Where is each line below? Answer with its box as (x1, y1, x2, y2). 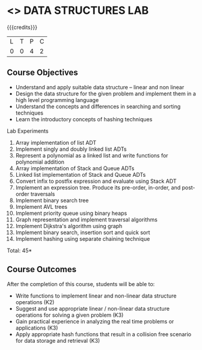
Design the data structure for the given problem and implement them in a (15, 90, 196, 97)
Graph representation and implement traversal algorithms (15, 215, 158, 223)
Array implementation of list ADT (15, 139, 97, 146)
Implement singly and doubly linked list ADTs (15, 145, 127, 153)
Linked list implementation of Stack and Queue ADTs (15, 171, 146, 178)
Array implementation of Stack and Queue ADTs (15, 164, 135, 172)
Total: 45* (7, 247, 32, 254)
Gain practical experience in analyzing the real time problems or (15, 317, 174, 325)
